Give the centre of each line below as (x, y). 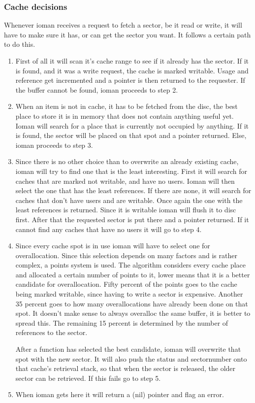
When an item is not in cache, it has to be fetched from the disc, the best (127, 106)
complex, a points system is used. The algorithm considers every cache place (131, 265)
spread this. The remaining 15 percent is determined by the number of (122, 322)
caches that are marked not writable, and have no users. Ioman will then (125, 181)
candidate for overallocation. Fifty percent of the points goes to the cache (126, 284)
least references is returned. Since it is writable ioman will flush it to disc (126, 210)
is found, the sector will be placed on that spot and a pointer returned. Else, (131, 135)
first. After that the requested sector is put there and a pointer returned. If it (132, 219)
